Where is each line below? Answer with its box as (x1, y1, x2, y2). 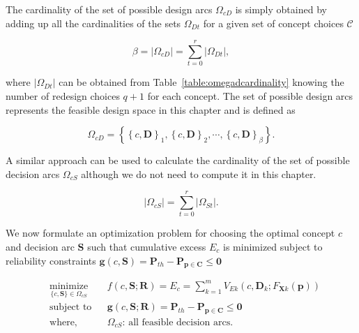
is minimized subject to (223, 239, 323, 253)
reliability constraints (6, 253, 96, 267)
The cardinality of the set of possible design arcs (6, 2, 213, 16)
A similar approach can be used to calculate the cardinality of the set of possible (6, 153, 350, 168)
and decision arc (6, 239, 75, 253)
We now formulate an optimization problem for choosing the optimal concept (6, 225, 335, 240)
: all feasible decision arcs (122, 317, 231, 327)
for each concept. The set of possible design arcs (147, 88, 353, 103)
